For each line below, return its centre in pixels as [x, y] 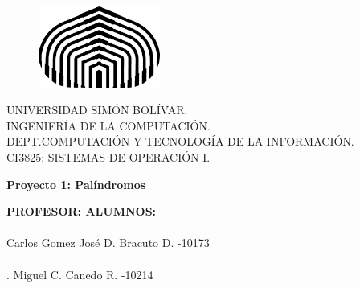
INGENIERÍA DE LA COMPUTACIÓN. [108, 125]
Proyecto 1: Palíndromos [76, 184]
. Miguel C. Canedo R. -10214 [80, 274]
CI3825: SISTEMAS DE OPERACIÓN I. [108, 157]
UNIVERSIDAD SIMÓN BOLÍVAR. [97, 110]
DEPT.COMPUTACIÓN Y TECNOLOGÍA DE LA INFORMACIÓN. [180, 141]
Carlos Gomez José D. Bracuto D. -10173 [108, 243]
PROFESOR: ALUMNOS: [82, 211]
